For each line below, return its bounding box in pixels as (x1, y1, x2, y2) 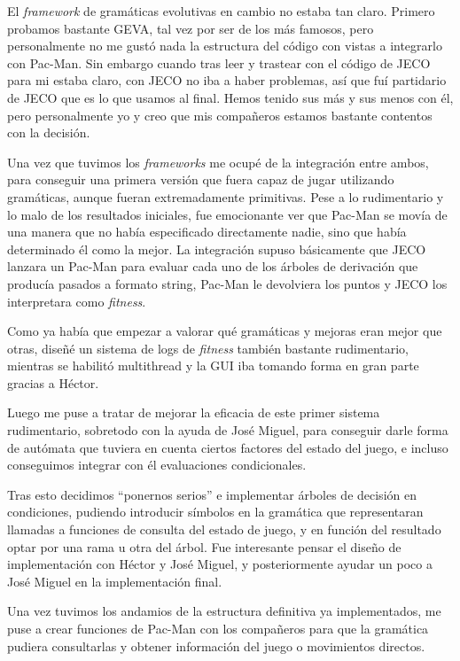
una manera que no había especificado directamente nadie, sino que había (7, 222, 407, 241)
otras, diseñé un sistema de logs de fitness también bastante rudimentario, (7, 338, 409, 357)
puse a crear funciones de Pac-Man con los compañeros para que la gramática (7, 619, 429, 637)
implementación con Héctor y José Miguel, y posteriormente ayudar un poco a (7, 555, 433, 573)
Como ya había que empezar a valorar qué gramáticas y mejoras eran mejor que (7, 322, 442, 340)
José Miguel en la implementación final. (7, 572, 222, 590)
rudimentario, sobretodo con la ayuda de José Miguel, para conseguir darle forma (7, 421, 448, 439)
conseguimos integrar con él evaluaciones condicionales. (7, 455, 307, 474)
